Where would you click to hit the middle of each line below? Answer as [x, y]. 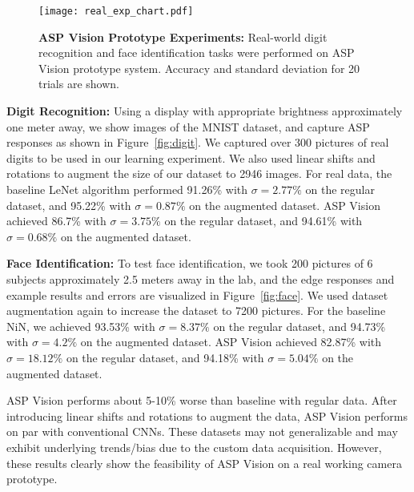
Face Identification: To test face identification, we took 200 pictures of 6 [190, 263]
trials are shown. [79, 84]
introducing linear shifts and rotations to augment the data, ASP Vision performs [207, 415]
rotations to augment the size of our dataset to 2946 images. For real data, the [199, 173]
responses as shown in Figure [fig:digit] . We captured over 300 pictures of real [198, 142]
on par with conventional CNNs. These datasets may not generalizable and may [202, 432]
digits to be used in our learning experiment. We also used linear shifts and [191, 157]
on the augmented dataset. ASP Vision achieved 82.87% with [231, 342]
